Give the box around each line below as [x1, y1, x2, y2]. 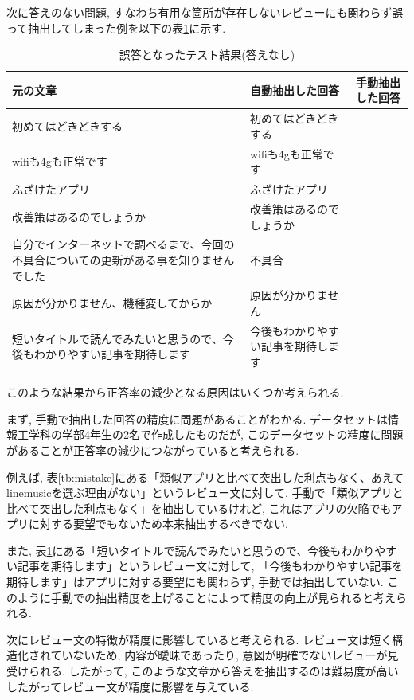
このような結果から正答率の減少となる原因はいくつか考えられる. [6, 384, 344, 401]
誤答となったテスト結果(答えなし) [119, 46, 295, 63]
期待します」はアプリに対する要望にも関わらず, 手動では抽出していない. [6, 573, 384, 590]
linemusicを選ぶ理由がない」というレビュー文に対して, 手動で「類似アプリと [6, 484, 404, 501]
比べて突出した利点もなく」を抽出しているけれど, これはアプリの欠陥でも [6, 499, 392, 516]
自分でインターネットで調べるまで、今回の [12, 236, 235, 252]
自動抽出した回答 [250, 81, 339, 98]
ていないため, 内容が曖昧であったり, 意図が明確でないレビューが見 [50, 647, 399, 663]
